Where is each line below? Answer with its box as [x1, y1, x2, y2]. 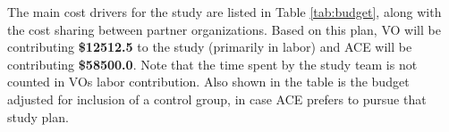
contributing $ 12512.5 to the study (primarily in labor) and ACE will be [7, 37, 412, 56]
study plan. [7, 107, 69, 126]
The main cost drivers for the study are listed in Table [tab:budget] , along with [7, 3, 442, 21]
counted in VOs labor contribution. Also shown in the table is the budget [7, 72, 410, 91]
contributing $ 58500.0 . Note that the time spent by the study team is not [7, 54, 418, 73]
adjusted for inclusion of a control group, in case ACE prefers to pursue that [7, 89, 427, 108]
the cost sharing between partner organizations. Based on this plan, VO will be [7, 20, 441, 38]
